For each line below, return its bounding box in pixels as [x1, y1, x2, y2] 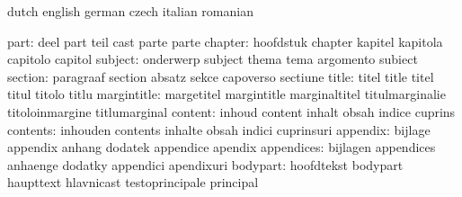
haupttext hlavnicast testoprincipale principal [7, 173, 259, 192]
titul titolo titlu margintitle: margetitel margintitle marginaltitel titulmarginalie [7, 85, 446, 103]
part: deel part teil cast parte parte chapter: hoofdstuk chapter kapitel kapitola [7, 31, 443, 50]
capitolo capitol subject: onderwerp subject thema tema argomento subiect [7, 49, 418, 68]
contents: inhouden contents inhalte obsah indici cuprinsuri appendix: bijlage [7, 120, 431, 139]
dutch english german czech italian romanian [7, 2, 253, 20]
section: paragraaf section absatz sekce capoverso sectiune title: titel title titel [7, 67, 434, 85]
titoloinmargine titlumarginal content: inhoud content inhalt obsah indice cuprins [7, 102, 456, 121]
